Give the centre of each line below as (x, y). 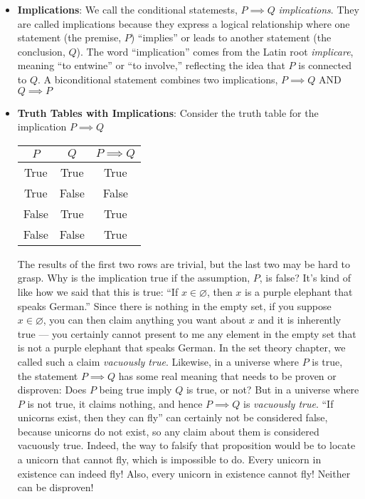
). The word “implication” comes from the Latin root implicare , (215, 51)
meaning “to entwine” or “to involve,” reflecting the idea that (151, 65)
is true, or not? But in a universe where (273, 390)
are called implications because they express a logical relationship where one (184, 23)
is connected (325, 65)
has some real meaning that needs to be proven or (227, 375)
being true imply (136, 390)
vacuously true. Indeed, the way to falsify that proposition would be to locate (186, 445)
